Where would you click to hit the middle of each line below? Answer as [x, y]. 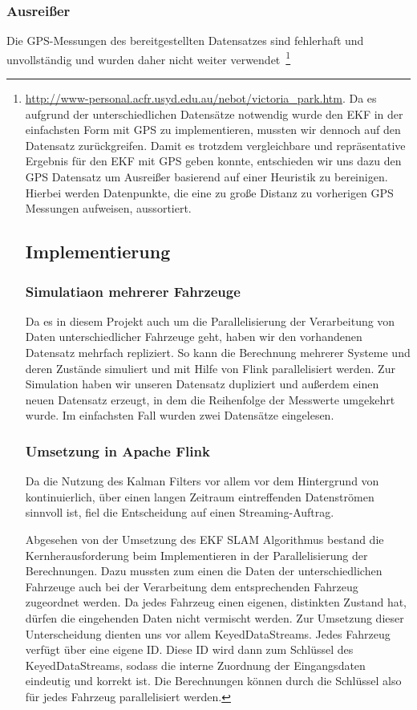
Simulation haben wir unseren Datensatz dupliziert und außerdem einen [202, 384]
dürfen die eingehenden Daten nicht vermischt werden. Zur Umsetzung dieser [215, 617]
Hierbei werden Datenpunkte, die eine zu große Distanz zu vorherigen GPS [209, 192]
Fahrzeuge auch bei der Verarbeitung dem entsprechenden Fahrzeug [192, 586]
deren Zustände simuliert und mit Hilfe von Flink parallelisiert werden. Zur [210, 368]
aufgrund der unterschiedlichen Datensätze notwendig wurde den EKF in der [214, 114]
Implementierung [98, 252]
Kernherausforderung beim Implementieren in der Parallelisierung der [196, 555]
